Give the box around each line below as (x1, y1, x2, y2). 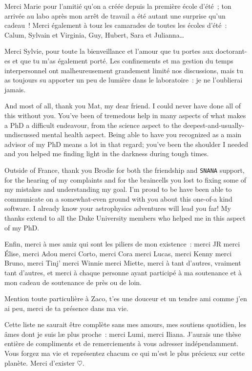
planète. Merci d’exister (4, 357, 75, 368)
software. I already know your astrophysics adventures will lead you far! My (4, 203, 231, 213)
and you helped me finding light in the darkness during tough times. (4, 148, 209, 159)
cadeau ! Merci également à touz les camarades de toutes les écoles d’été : (4, 20, 227, 30)
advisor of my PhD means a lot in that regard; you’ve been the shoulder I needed (4, 139, 248, 149)
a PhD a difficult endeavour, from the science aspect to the (4, 120, 181, 130)
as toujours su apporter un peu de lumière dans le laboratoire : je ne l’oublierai (4, 75, 243, 85)
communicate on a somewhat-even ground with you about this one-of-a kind (4, 193, 232, 204)
